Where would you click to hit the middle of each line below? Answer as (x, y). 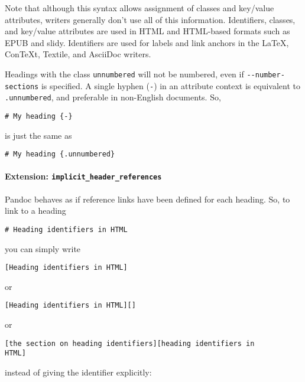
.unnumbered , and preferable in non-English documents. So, (113, 97)
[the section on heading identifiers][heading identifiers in (130, 343)
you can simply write (43, 248)
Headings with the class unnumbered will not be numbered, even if (124, 74)
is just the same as (38, 135)
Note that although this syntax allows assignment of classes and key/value (139, 8)
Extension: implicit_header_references (83, 176)
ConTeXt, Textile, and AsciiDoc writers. (78, 54)
